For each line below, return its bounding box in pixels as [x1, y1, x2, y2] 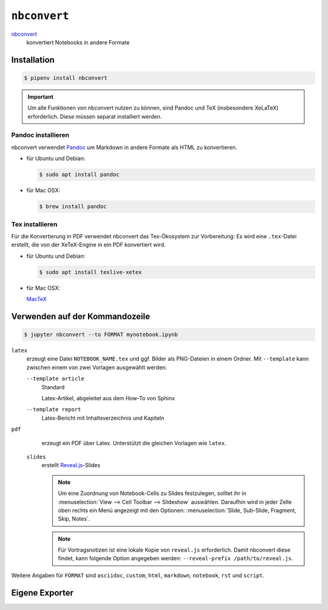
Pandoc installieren [11, 131, 70, 139]
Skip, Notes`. [58, 515, 91, 522]
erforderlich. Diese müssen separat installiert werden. [27, 113, 162, 120]
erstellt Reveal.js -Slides [41, 462, 100, 469]
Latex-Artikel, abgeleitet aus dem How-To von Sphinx [41, 395, 176, 401]
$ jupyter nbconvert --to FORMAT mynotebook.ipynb [24, 331, 179, 338]
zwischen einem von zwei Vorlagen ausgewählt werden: [26, 364, 167, 371]
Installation [11, 55, 55, 65]
